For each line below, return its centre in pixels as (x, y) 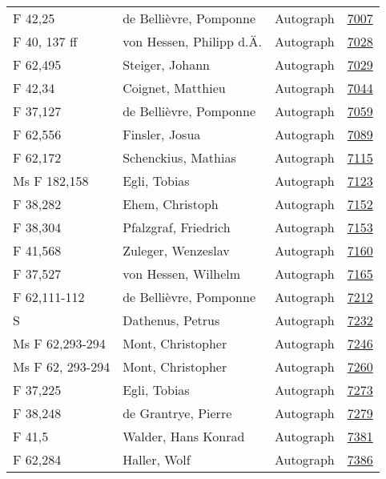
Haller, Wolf (157, 459)
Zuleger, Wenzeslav (176, 250)
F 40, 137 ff (45, 41)
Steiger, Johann (166, 64)
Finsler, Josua (162, 134)
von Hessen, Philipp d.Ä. (192, 41)
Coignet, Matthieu (174, 88)
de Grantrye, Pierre (177, 413)
